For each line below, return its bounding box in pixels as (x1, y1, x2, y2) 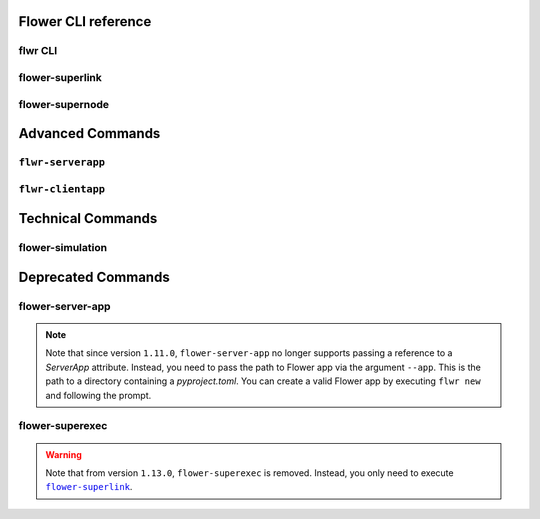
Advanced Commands (18, 125, 161, 142)
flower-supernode (18, 97, 110, 111)
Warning (45, 448, 82, 460)
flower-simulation (18, 241, 108, 255)
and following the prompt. (45, 389, 152, 401)
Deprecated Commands (18, 268, 170, 285)
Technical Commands (18, 210, 158, 227)
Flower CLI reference (18, 13, 152, 30)
